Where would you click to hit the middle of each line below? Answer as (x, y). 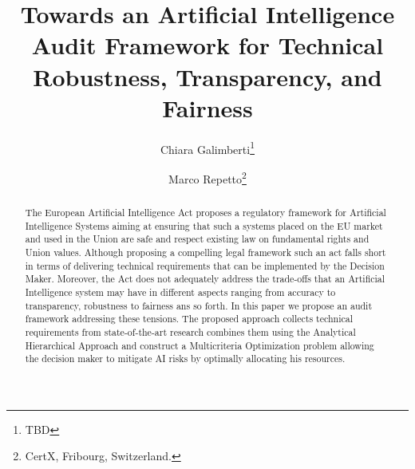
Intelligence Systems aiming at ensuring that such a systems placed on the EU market (204, 225)
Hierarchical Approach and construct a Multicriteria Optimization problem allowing (200, 345)
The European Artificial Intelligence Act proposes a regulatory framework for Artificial (206, 212)
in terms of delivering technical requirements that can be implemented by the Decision (205, 265)
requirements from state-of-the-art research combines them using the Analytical (190, 331)
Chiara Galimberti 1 (207, 148)
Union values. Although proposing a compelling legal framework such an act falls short (206, 252)
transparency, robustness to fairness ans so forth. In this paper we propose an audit (199, 305)
